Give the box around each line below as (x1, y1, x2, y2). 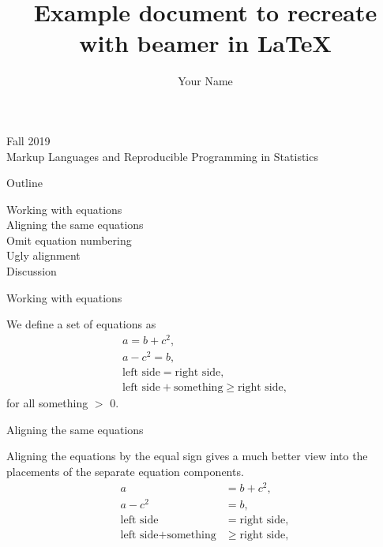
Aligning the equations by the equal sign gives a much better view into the (6, 448, 368, 464)
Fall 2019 (6, 132, 51, 148)
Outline (6, 174, 43, 191)
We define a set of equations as (6, 316, 156, 332)
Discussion (6, 263, 57, 279)
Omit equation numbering (6, 231, 132, 248)
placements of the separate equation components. (6, 463, 244, 479)
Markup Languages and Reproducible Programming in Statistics (6, 148, 318, 164)
